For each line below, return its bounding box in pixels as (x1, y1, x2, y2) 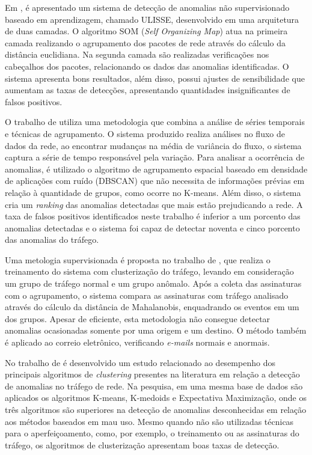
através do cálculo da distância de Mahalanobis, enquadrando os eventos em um (5, 301, 299, 313)
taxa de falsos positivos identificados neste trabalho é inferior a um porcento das (5, 210, 301, 222)
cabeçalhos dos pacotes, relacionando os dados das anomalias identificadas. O (5, 60, 289, 72)
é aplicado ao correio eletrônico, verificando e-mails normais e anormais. (5, 336, 270, 349)
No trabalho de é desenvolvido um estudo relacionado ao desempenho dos (5, 356, 275, 368)
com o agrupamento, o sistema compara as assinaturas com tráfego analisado (5, 289, 289, 301)
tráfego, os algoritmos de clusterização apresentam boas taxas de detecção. (5, 438, 280, 451)
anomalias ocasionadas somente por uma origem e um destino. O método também (5, 324, 307, 337)
